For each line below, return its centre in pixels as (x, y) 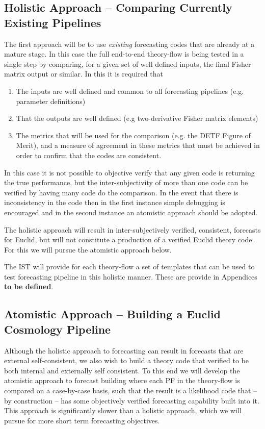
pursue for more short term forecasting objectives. (82, 420)
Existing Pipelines (53, 22)
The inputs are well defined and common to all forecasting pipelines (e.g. (130, 91)
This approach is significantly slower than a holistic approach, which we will (123, 410)
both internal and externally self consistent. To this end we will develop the (122, 370)
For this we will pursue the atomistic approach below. (88, 249)
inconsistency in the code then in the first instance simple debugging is (115, 202)
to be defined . (29, 286)
